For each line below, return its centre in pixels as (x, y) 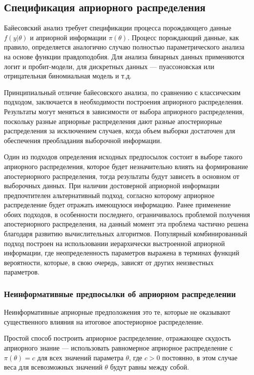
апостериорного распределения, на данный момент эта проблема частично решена (126, 224)
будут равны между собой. (149, 367)
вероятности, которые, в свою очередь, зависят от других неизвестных (109, 262)
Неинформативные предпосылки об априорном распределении (120, 293)
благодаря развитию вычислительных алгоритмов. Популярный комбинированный (126, 234)
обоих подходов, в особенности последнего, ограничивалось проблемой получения (127, 214)
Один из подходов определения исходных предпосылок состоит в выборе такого (123, 157)
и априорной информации (68, 37)
